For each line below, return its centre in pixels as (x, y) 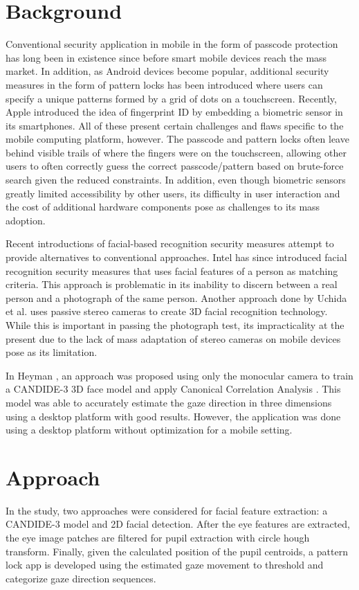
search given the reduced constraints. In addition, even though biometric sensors (176, 180)
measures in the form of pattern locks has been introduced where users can (164, 84)
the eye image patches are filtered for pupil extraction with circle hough (158, 538)
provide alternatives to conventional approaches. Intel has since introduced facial (176, 257)
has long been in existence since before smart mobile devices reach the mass (166, 57)
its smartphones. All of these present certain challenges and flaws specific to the (175, 125)
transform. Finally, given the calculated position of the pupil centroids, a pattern (177, 551)
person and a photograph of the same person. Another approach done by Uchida (176, 297)
